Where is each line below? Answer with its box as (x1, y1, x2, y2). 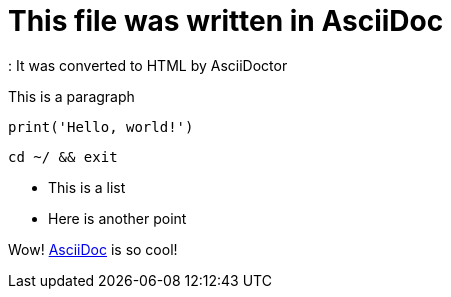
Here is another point (48, 209, 187, 227)
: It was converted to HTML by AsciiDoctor (8, 56, 288, 74)
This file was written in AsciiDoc (8, 4, 444, 38)
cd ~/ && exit (8, 148, 118, 165)
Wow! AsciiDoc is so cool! (8, 240, 178, 258)
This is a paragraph (8, 87, 135, 105)
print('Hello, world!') (8, 118, 194, 135)
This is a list (48, 178, 126, 196)
